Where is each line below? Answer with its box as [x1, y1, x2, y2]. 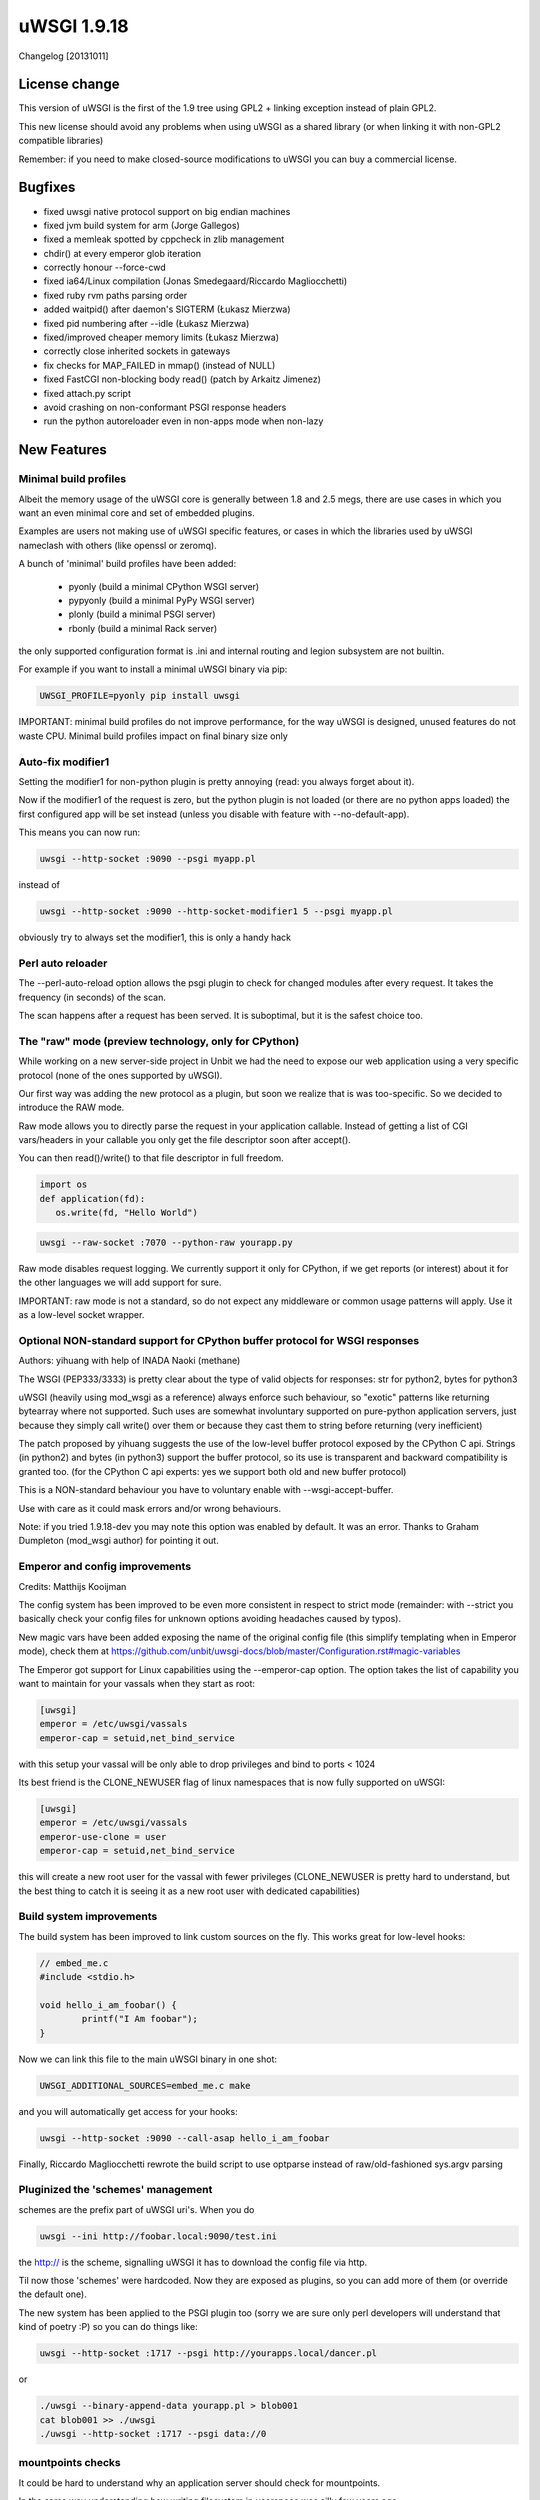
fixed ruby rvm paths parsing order [43, 289, 188, 301]
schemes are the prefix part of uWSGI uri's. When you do [18, 2203, 255, 2215]
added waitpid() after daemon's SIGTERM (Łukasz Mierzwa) [43, 303, 291, 315]
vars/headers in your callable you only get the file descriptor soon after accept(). [18, 1134, 352, 1146]
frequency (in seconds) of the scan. [18, 991, 167, 1003]
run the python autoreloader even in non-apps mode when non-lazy [43, 415, 324, 427]
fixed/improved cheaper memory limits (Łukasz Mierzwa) [43, 331, 280, 344]
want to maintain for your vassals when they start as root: [18, 1677, 255, 1689]
